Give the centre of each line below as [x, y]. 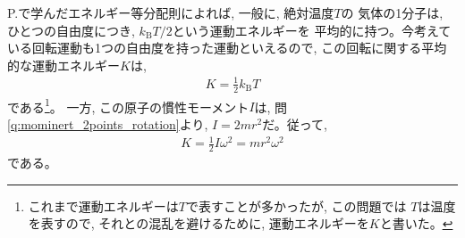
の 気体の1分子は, [392, 12]
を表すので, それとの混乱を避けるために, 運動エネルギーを [199, 223]
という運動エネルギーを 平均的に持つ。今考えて [312, 30]
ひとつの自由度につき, [71, 30]
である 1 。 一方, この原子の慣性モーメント [128, 105]
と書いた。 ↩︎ [416, 223]
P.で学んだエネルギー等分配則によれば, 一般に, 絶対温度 [171, 12]
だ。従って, [295, 124]
